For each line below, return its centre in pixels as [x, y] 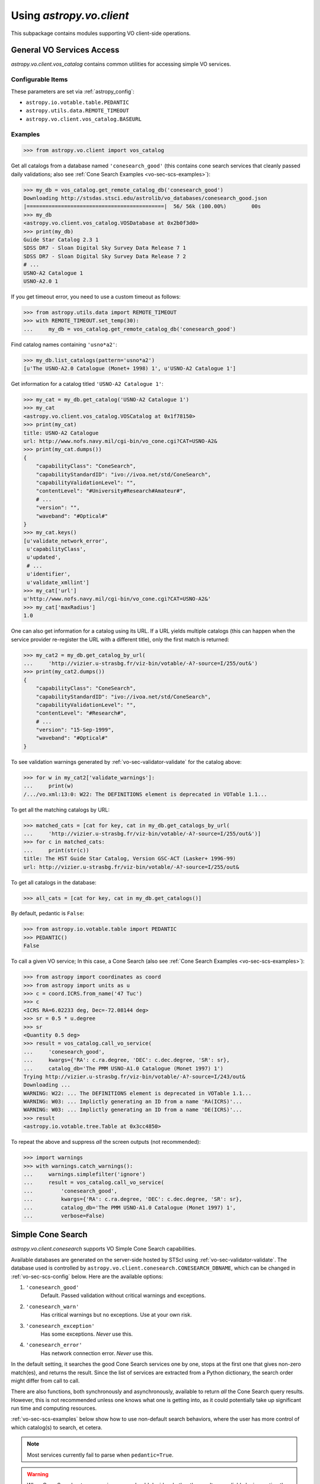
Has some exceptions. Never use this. [87, 1334]
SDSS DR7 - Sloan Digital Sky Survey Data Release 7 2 [105, 256]
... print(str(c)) [56, 850]
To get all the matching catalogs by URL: [60, 810]
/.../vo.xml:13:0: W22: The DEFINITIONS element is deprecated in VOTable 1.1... [145, 794]
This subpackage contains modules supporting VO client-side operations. [101, 33]
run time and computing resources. [54, 1408]
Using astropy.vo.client [70, 15]
